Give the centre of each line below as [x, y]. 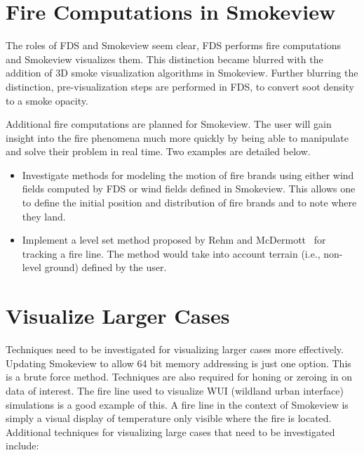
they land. [44, 216]
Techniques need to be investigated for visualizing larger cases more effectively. [175, 349]
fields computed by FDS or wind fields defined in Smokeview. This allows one [189, 189]
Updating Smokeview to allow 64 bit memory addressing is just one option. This [178, 363]
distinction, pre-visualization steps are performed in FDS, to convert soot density [180, 86]
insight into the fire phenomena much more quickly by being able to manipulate [177, 137]
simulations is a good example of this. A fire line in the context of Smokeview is [177, 404]
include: [22, 446]
